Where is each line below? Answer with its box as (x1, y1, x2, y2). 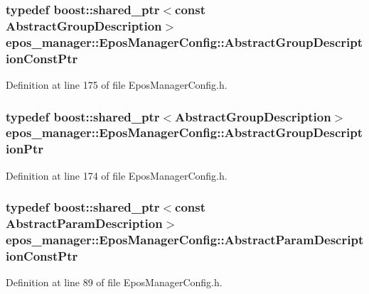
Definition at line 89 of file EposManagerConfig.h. (6, 275, 223, 290)
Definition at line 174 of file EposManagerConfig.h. (6, 168, 228, 183)
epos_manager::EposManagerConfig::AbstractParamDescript (6, 231, 364, 248)
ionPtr (6, 140, 44, 158)
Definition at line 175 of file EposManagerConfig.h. (6, 77, 228, 92)
